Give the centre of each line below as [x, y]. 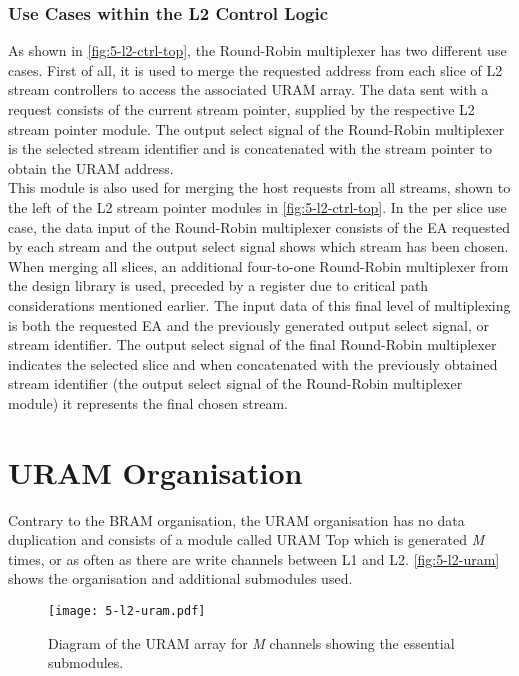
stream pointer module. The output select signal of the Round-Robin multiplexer [256, 128]
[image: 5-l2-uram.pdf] [127, 611]
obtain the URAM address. [91, 167]
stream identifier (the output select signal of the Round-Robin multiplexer [235, 383]
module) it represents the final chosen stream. [148, 402]
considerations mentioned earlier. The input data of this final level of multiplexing [259, 304]
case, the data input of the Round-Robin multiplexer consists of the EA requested [259, 226]
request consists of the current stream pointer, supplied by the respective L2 [241, 109]
